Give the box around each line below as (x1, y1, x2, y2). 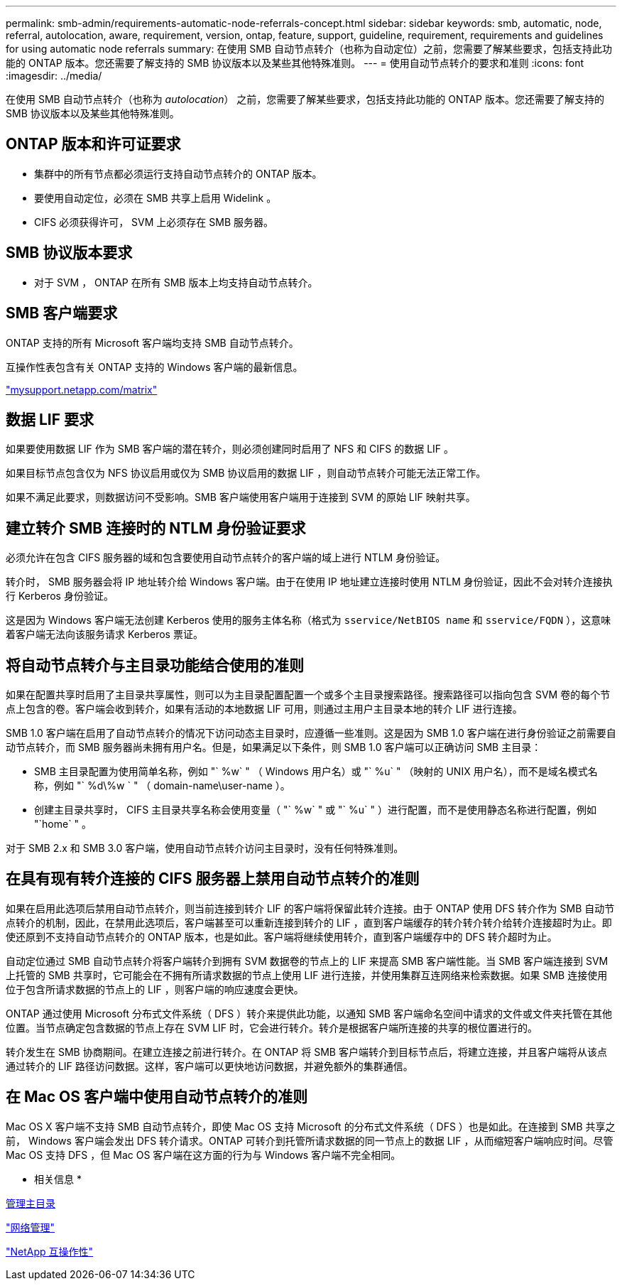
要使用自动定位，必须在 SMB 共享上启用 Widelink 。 (34, 191, 277, 204)
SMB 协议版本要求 (6, 244, 133, 262)
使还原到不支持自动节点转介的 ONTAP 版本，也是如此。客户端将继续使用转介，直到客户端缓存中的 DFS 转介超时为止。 (6, 930, 557, 943)
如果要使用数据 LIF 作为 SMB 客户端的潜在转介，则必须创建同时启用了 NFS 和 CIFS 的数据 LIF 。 (6, 443, 454, 455)
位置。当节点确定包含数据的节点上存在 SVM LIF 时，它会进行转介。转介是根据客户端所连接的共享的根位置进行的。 (6, 1021, 538, 1034)
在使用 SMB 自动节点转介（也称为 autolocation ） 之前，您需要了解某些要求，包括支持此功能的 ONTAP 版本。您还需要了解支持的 (6, 93, 604, 105)
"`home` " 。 (34, 818, 92, 831)
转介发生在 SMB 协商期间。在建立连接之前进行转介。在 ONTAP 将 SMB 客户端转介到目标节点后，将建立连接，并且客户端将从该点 (6, 1045, 607, 1058)
